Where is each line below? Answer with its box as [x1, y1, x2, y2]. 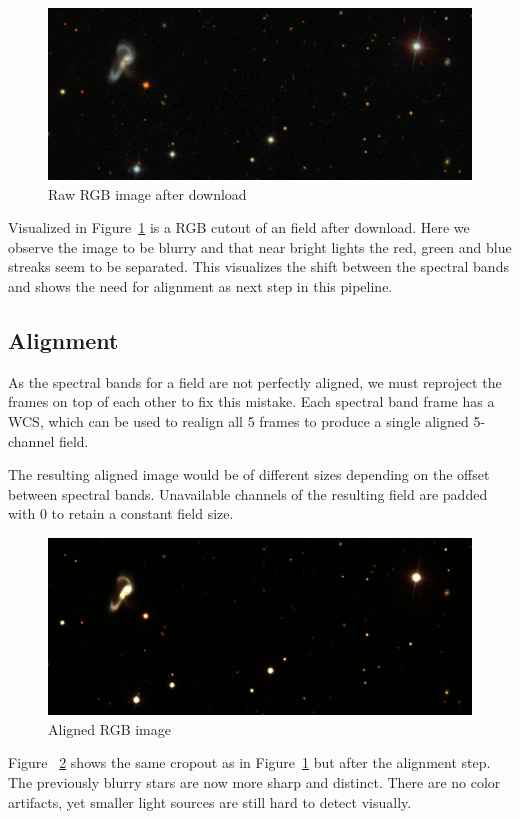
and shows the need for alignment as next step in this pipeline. [8, 275, 393, 296]
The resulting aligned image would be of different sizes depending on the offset [8, 464, 490, 485]
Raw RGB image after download [48, 183, 247, 204]
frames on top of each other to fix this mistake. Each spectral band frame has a [8, 391, 495, 412]
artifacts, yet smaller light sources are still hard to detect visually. [8, 791, 412, 812]
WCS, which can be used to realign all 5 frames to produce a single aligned [8, 410, 469, 431]
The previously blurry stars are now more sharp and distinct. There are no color [8, 771, 501, 792]
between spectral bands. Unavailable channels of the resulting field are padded [8, 483, 488, 504]
